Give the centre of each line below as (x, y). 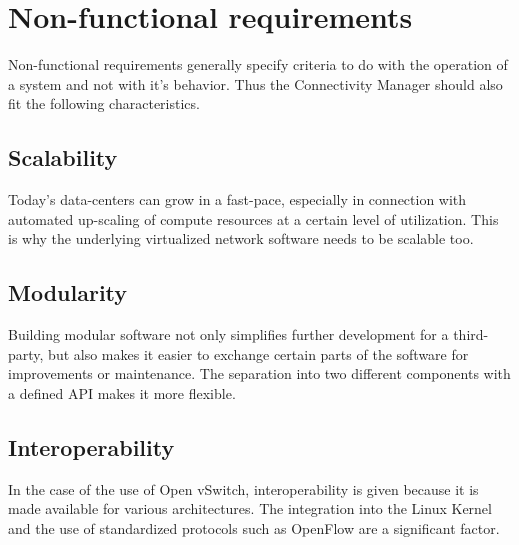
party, (26, 353)
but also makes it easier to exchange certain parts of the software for (258, 353)
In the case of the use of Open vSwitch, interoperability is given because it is (243, 488)
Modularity (68, 292)
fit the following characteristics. (104, 103)
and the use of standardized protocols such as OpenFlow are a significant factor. (254, 527)
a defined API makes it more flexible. (122, 392)
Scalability (63, 157)
